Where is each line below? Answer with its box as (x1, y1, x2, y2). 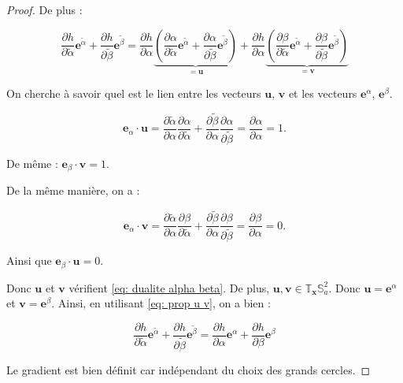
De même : (6, 154, 58, 171)
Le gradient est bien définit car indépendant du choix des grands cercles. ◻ (6, 362, 371, 378)
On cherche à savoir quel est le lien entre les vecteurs (6, 85, 261, 102)
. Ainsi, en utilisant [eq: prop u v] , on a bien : (51, 295, 271, 311)
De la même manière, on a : (6, 182, 140, 199)
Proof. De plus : (6, 2, 83, 17)
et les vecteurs (288, 85, 357, 102)
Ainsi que (6, 252, 52, 269)
